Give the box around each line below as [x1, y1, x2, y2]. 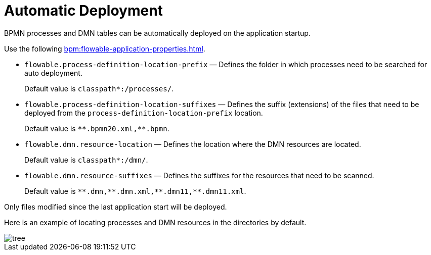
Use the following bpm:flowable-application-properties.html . [4, 44, 205, 53]
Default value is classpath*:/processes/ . [24, 84, 174, 93]
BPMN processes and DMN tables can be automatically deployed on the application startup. [4, 28, 311, 37]
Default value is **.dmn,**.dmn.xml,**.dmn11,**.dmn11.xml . [24, 186, 246, 195]
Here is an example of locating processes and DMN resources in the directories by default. [4, 218, 307, 227]
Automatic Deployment [4, 2, 163, 19]
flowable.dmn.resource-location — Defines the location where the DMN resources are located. [24, 139, 361, 148]
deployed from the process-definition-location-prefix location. [24, 108, 263, 117]
